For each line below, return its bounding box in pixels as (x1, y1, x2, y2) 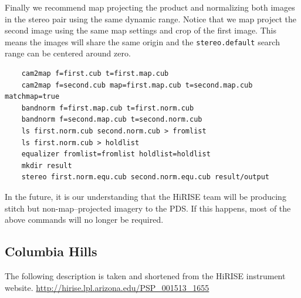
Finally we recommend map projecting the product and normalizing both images (5, 1, 295, 13)
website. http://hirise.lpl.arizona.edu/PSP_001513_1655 (5, 281, 209, 293)
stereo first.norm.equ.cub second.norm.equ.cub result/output (21, 173, 270, 182)
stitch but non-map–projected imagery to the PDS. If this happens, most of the (5, 202, 291, 214)
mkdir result (21, 161, 72, 170)
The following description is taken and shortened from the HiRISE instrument (5, 269, 286, 282)
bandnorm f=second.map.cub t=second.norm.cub (21, 115, 202, 124)
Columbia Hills (5, 242, 97, 260)
